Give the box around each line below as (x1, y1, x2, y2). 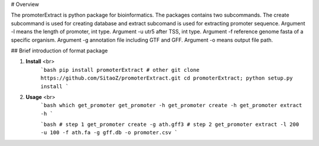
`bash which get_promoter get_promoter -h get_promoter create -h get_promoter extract (40, 102, 302, 109)
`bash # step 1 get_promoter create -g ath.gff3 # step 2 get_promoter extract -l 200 (40, 121, 300, 128)
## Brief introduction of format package (11, 47, 108, 54)
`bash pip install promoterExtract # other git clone (40, 67, 200, 73)
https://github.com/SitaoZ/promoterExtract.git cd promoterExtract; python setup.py (40, 75, 293, 82)
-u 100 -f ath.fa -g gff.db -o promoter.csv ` (40, 130, 178, 136)
